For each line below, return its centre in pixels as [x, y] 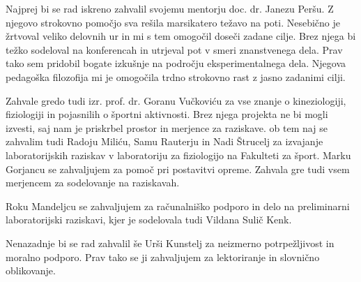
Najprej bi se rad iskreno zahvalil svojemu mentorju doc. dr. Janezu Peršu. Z [170, 8]
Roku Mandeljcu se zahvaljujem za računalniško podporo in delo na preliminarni [178, 206]
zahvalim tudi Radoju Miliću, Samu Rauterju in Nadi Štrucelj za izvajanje [164, 141]
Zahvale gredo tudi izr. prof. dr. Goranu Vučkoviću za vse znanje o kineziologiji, [176, 100]
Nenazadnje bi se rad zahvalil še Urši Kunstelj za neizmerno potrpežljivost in [170, 243]
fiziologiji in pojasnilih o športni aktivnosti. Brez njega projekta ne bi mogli [167, 114]
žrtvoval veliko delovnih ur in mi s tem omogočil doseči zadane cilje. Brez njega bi [181, 36]
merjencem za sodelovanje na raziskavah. [93, 183]
